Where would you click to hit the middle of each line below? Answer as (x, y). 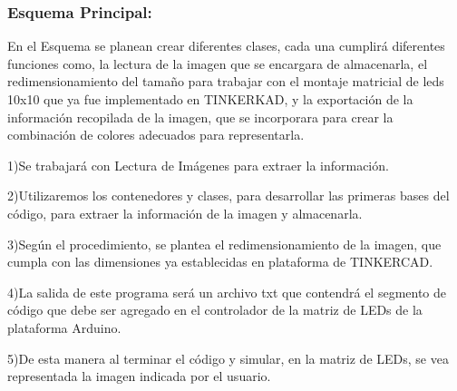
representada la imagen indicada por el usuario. (139, 376)
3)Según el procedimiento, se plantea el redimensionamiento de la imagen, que (224, 244)
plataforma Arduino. (64, 327)
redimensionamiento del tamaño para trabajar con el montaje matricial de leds (226, 81)
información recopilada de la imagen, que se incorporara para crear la (200, 117)
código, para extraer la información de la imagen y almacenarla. (185, 213)
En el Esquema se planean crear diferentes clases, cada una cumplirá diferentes (226, 46)
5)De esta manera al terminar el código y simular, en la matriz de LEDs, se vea (228, 358)
